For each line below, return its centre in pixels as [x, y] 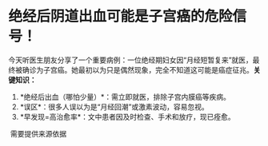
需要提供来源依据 [38, 133]
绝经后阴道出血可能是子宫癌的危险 [121, 16]
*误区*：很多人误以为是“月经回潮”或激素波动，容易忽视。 [114, 107]
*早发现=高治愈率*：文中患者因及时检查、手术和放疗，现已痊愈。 [128, 116]
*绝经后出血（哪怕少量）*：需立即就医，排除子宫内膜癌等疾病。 [125, 97]
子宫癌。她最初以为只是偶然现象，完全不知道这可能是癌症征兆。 [148, 69]
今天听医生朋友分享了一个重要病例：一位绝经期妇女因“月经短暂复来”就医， [131, 60]
